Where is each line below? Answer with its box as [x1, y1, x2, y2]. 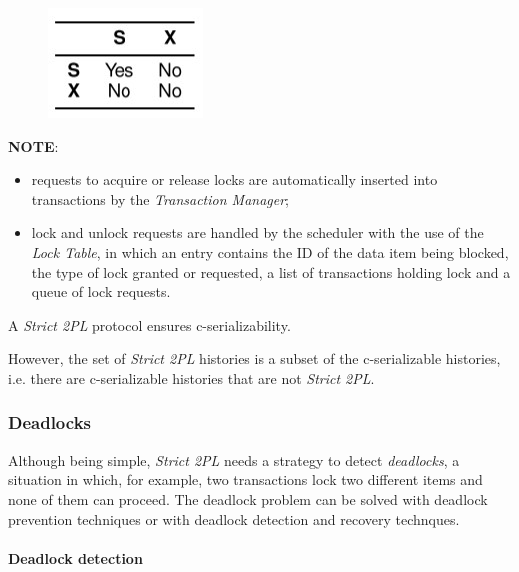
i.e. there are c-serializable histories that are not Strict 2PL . [8, 367, 375, 388]
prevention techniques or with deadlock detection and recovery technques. [8, 508, 460, 529]
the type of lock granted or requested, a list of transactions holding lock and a [31, 261, 511, 282]
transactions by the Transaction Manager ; [31, 188, 289, 209]
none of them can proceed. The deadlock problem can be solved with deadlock [8, 488, 488, 509]
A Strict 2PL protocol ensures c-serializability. [8, 314, 291, 335]
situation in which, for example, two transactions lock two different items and [8, 469, 483, 490]
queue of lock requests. [31, 281, 171, 302]
